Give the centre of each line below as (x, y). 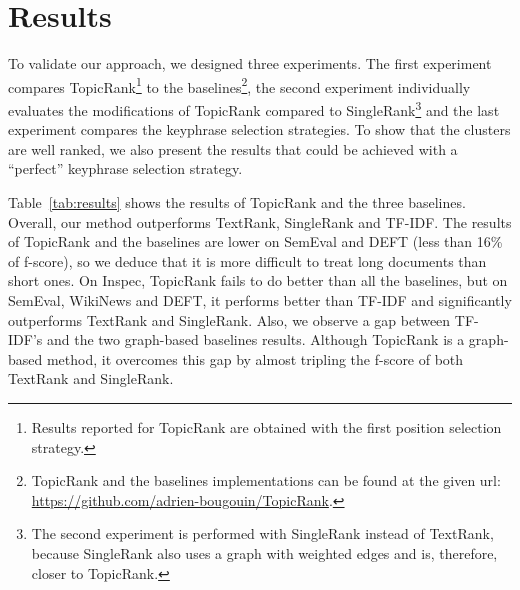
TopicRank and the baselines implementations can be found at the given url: (266, 480)
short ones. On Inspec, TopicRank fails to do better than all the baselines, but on (258, 280)
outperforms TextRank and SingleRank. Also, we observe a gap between (229, 319)
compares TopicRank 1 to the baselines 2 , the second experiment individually (239, 85)
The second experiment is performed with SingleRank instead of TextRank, (262, 533)
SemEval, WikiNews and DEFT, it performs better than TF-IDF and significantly (260, 299)
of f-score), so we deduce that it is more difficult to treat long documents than (247, 260)
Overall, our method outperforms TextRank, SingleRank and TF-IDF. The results (260, 221)
